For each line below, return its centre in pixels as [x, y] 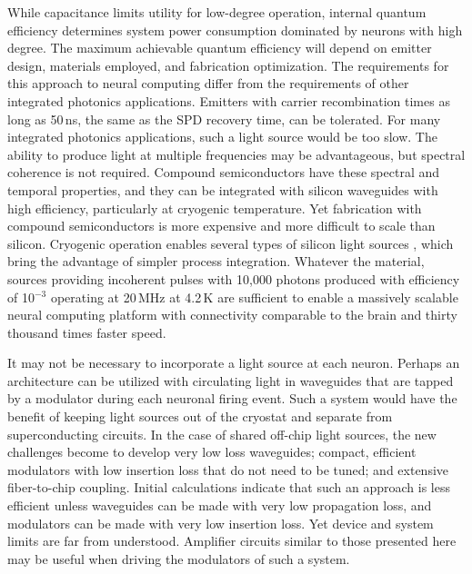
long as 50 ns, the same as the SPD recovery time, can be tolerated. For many [224, 119]
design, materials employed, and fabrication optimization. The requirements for [228, 65]
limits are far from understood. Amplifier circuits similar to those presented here [232, 541]
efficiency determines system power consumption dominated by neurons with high [235, 30]
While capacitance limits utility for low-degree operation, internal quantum [217, 12]
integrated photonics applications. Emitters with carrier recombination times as [229, 100]
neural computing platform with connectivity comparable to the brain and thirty [232, 315]
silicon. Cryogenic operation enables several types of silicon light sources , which [231, 243]
